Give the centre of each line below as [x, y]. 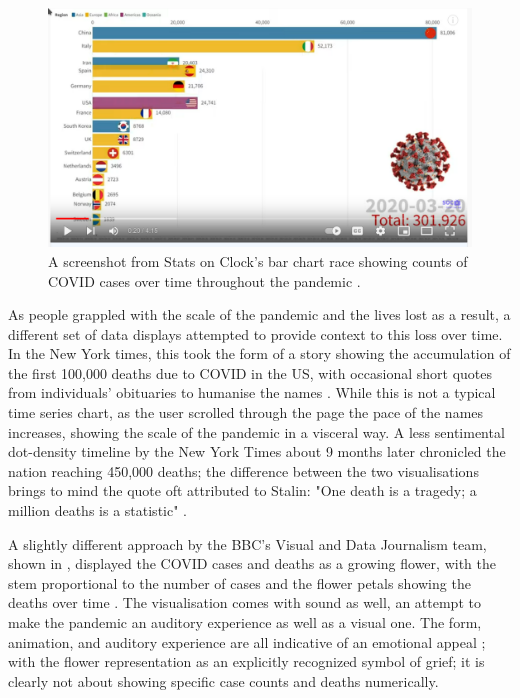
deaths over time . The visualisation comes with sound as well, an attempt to [244, 602]
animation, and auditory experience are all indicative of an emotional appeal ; [247, 641]
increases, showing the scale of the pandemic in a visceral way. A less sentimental [256, 431]
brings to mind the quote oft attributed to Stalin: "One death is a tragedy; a [242, 490]
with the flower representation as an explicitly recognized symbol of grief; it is [246, 661]
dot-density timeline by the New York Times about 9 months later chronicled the [257, 451]
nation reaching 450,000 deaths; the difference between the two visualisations [243, 470]
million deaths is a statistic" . [97, 510]
